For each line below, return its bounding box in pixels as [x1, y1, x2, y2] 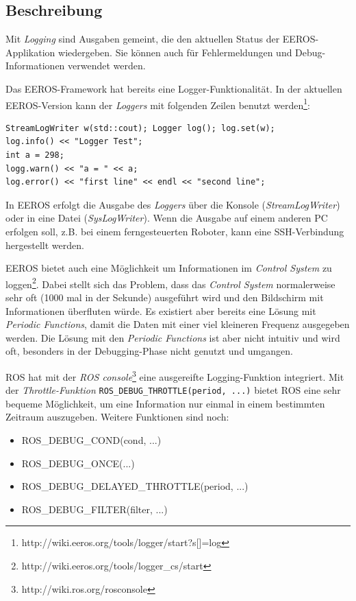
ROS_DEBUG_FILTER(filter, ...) [21, 502, 168, 516]
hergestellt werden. [5, 237, 84, 252]
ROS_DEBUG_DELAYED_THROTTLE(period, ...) [21, 479, 249, 493]
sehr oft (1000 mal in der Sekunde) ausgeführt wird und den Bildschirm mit [5, 290, 324, 305]
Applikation [5, 45, 55, 59]
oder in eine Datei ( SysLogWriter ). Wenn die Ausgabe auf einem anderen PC [5, 211, 328, 225]
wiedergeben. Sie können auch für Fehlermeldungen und [58, 45, 292, 59]
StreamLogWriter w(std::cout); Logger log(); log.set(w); [5, 123, 275, 133]
